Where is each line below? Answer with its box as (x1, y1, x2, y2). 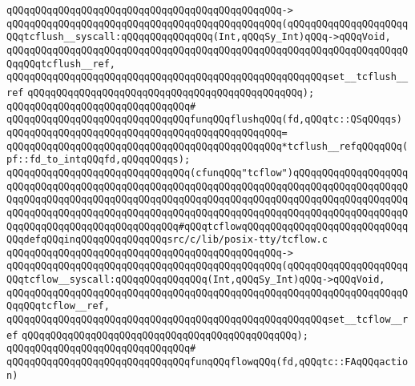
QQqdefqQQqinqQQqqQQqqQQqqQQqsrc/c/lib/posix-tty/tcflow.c (6, 234, 328, 246)
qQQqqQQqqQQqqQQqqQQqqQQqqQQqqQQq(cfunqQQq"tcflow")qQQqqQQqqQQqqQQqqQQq (6, 167, 409, 179)
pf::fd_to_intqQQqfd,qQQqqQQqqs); (6, 154, 191, 166)
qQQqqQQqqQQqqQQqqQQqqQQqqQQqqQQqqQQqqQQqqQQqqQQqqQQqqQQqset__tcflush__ (6, 71, 409, 83)
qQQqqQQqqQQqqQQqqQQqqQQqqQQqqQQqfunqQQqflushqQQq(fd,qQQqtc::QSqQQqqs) (6, 114, 402, 126)
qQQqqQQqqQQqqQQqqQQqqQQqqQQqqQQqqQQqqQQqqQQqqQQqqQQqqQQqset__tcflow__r (6, 314, 409, 326)
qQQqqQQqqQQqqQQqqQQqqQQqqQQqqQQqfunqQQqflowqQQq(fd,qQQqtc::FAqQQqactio (6, 356, 409, 368)
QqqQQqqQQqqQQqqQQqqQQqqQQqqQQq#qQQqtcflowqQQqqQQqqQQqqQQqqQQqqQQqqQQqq (6, 220, 409, 232)
